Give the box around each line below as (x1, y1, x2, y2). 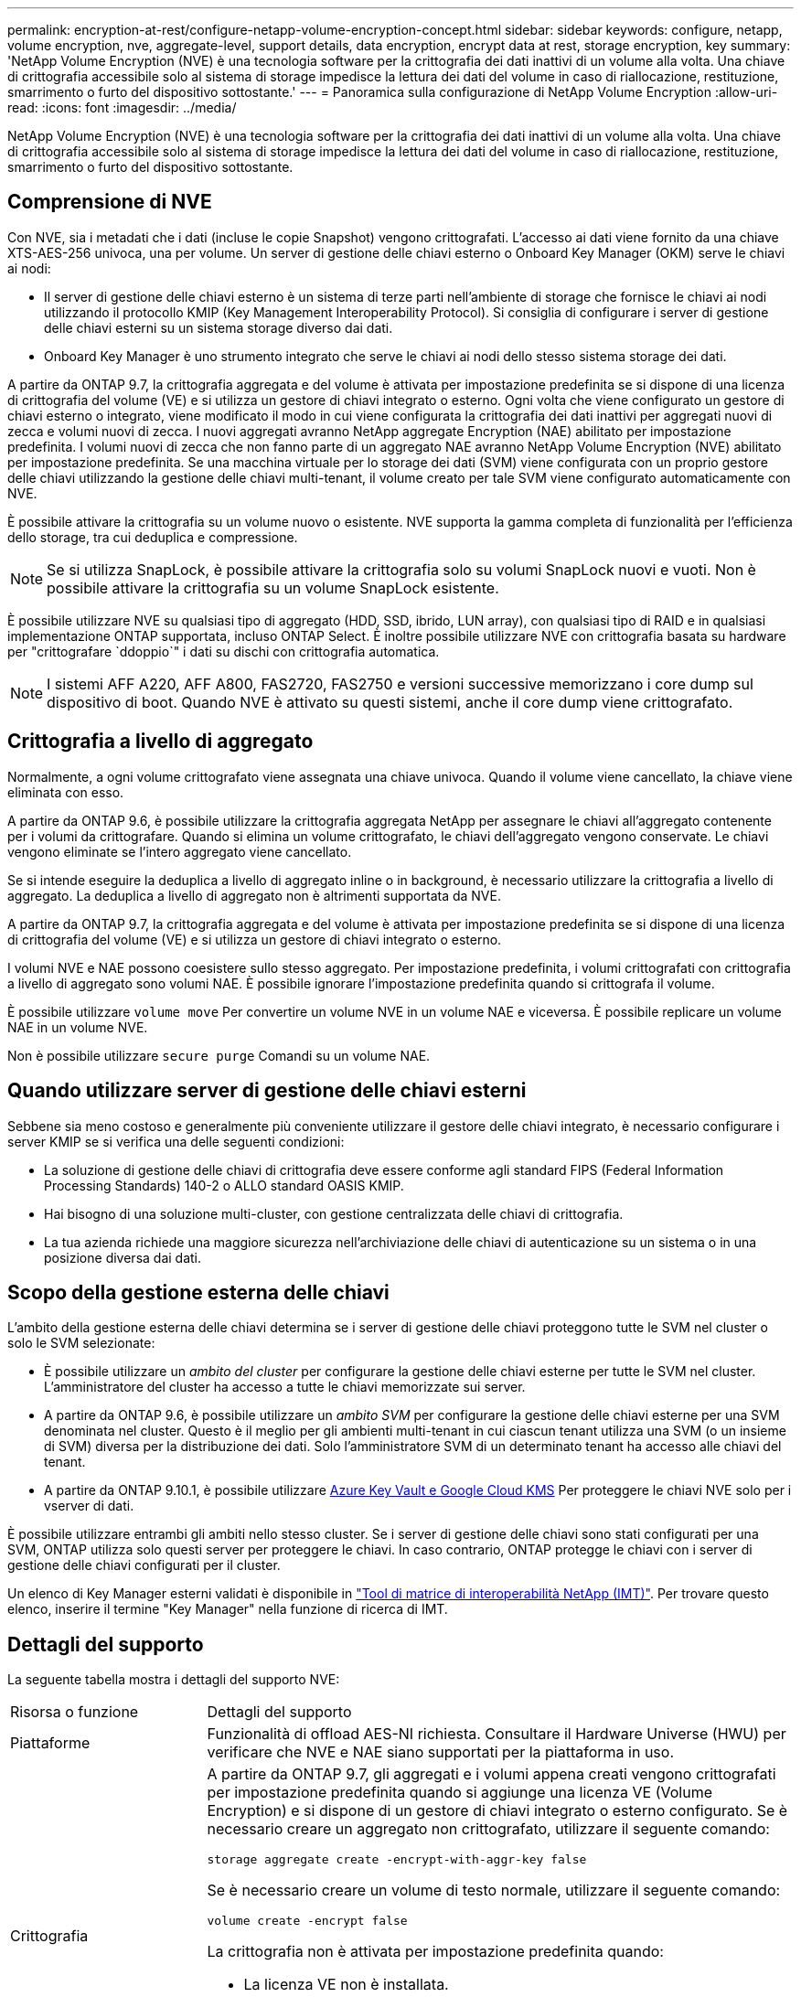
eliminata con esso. (7, 784, 124, 800)
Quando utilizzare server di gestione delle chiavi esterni (7, 1079, 527, 1103)
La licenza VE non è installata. (243, 1975, 449, 1994)
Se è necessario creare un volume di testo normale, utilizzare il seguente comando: (207, 1881, 781, 1900)
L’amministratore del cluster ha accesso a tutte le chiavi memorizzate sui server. (44, 1379, 526, 1395)
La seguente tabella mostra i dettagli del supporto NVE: (7, 1671, 340, 1688)
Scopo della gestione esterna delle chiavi (7, 1280, 390, 1304)
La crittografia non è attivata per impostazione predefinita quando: (207, 1942, 664, 1961)
